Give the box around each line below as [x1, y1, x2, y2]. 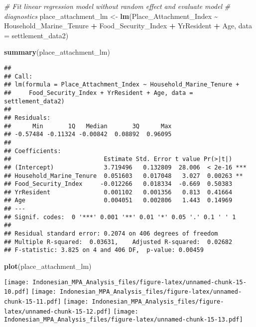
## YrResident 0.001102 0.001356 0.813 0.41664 [4, 188, 233, 196]
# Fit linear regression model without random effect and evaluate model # [4, 1, 231, 11]
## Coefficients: [4, 147, 61, 155]
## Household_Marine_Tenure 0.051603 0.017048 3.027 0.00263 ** [4, 172, 243, 179]
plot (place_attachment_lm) [4, 261, 92, 271]
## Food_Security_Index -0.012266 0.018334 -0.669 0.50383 [4, 180, 233, 188]
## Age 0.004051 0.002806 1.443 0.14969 [4, 197, 233, 204]
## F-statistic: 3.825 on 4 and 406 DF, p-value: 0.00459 [4, 246, 204, 254]
